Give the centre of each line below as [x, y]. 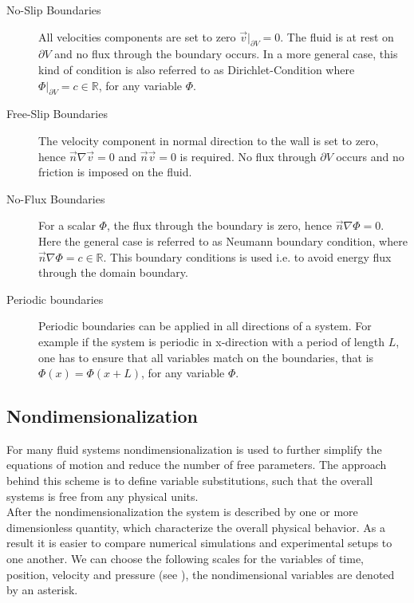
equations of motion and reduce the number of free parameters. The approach [197, 465]
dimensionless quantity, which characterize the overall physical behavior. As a [196, 527]
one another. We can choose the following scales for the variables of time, [185, 559]
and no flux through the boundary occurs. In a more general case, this [226, 54]
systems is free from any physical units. [103, 496]
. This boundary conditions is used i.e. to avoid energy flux [247, 256]
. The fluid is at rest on [337, 36]
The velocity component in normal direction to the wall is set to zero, [209, 140]
